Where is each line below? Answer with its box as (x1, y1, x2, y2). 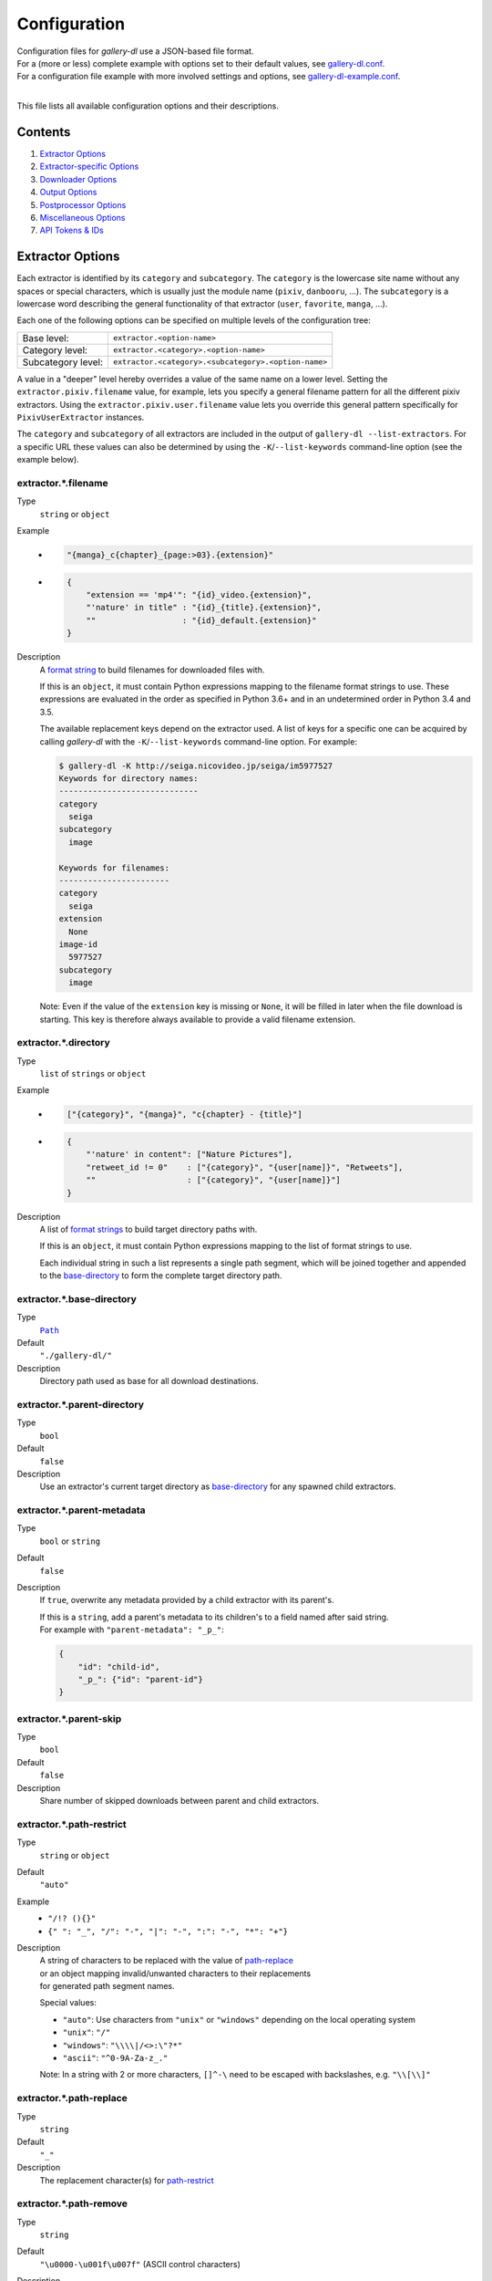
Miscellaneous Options (39, 212, 126, 223)
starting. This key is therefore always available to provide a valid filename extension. (39, 1014, 356, 1025)
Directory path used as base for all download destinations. (39, 1376, 259, 1387)
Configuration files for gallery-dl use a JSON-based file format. (16, 46, 254, 57)
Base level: (22, 331, 69, 344)
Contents (16, 124, 71, 140)
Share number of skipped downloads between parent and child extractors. (39, 1796, 319, 1807)
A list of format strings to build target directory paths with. (39, 1224, 258, 1234)
